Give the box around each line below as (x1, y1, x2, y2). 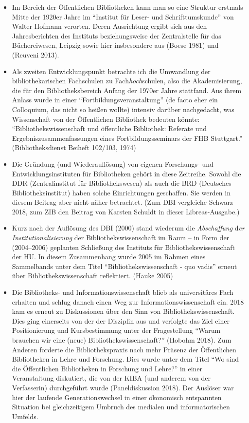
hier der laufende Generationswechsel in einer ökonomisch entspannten (12, 392, 222, 402)
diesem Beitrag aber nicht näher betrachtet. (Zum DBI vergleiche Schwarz (12, 197, 233, 207)
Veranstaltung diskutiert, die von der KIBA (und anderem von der (12, 373, 211, 383)
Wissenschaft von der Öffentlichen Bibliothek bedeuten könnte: (12, 114, 200, 124)
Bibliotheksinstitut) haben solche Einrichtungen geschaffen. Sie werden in (12, 187, 231, 197)
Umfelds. (12, 411, 38, 421)
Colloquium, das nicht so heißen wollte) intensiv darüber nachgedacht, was (12, 104, 234, 114)
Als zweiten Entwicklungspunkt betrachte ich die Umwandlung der (12, 66, 211, 76)
